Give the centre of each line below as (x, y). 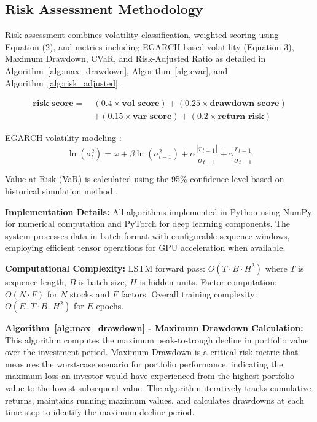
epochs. (110, 306)
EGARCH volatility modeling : (63, 138)
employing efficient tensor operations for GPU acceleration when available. (145, 247)
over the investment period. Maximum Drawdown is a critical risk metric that (152, 352)
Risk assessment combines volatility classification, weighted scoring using (142, 35)
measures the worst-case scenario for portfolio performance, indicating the (144, 363)
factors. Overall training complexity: (189, 293)
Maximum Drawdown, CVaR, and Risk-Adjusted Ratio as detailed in (135, 59)
